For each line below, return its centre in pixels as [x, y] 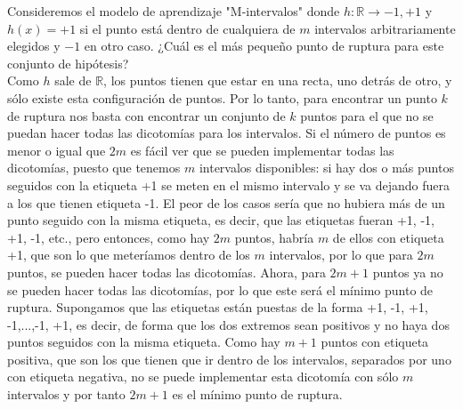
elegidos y [34, 46]
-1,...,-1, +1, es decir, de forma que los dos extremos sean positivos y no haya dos [228, 324]
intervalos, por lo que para [341, 255]
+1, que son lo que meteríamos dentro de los [129, 255]
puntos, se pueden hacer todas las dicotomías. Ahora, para [167, 272]
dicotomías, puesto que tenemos [94, 168]
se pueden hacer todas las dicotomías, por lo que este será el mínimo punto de [220, 289]
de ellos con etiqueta [388, 237]
